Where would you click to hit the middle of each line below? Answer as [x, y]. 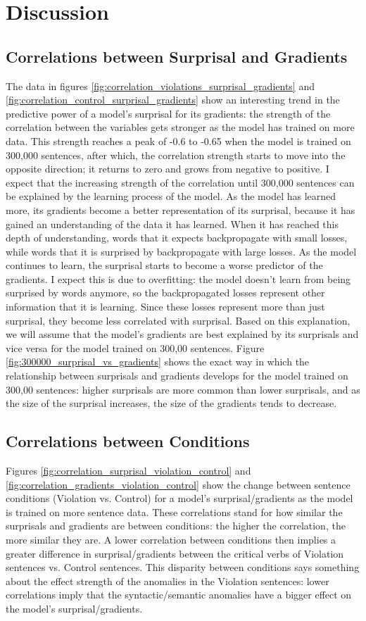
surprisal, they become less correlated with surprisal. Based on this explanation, [178, 320]
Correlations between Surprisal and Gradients [177, 56]
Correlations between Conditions [128, 441]
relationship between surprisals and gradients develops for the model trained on [177, 376]
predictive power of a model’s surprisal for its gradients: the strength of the [168, 113]
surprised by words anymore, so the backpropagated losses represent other [165, 293]
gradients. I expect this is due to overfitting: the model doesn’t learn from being [178, 278]
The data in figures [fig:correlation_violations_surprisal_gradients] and [160, 86]
